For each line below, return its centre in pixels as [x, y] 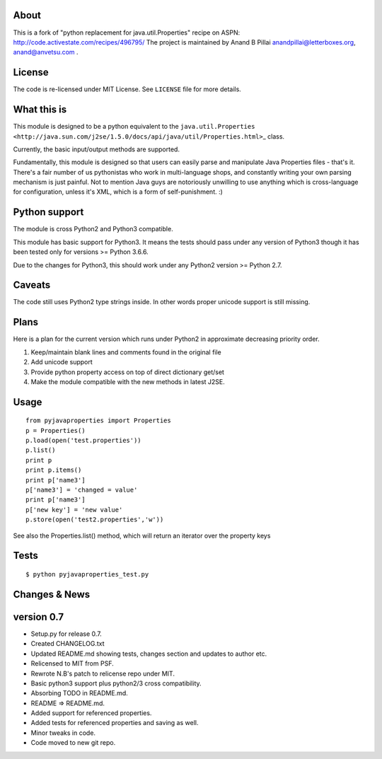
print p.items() [54, 470]
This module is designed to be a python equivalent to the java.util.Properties [134, 127]
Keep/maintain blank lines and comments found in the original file [126, 352]
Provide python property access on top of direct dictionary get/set [127, 372]
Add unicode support [62, 362]
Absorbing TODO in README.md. [80, 693]
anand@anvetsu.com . [46, 52]
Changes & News [52, 594]
